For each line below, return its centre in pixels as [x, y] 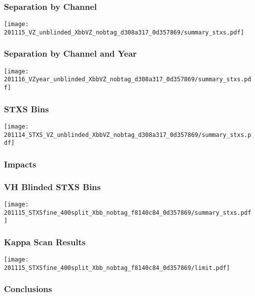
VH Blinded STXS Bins [53, 186]
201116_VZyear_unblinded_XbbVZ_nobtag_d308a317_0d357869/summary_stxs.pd [128, 80]
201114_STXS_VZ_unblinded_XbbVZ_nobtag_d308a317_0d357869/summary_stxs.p [128, 135]
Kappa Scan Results [45, 242]
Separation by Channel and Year [71, 53]
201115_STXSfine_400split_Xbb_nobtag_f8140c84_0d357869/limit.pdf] [117, 268]
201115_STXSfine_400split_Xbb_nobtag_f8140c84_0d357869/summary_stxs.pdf [128, 213]
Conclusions [28, 289]
